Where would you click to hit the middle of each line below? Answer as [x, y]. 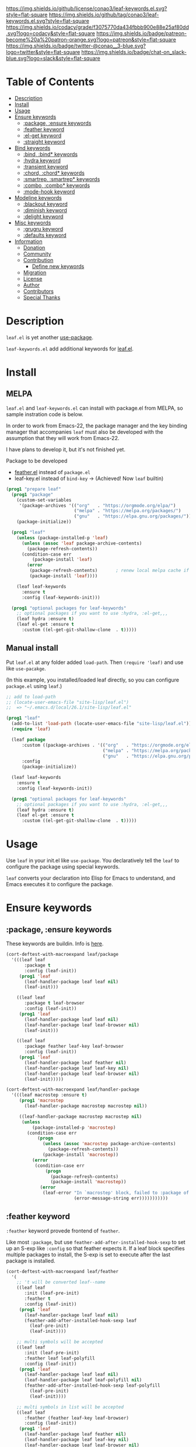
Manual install [32, 648]
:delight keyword [43, 216]
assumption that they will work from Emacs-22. [63, 438]
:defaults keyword [45, 235]
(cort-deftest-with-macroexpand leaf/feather [62, 1271]
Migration [35, 273]
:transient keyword [45, 166]
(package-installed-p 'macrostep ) [74, 1128]
